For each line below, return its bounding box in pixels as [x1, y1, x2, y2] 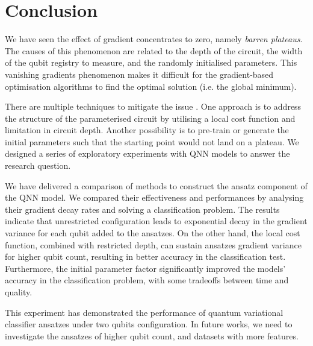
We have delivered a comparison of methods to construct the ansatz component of [5, 179, 308, 192]
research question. [5, 159, 71, 172]
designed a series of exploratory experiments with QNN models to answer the [5, 147, 290, 160]
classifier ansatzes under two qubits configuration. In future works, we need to [5, 318, 293, 330]
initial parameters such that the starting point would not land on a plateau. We [5, 135, 299, 148]
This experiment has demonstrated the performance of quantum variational [5, 306, 284, 318]
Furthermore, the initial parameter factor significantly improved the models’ [5, 262, 286, 274]
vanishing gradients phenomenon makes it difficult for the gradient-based [5, 68, 274, 80]
